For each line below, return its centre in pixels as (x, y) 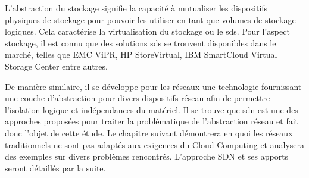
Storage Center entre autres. (56, 66)
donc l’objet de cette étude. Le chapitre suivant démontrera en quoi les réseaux (149, 132)
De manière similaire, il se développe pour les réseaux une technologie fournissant (153, 86)
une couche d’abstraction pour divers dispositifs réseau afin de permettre (138, 98)
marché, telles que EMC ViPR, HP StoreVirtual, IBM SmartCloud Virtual (141, 54)
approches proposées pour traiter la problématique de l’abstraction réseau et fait (152, 121)
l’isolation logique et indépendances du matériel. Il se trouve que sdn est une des (152, 109)
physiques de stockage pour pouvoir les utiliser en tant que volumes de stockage (150, 19)
